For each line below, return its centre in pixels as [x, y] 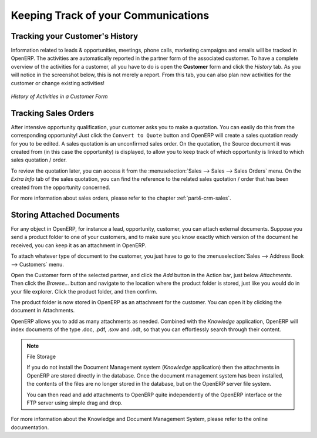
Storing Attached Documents [65, 215]
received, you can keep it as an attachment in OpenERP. [79, 245]
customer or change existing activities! [58, 83]
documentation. [30, 427]
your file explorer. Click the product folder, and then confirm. [84, 291]
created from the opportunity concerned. [61, 187]
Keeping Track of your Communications [110, 15]
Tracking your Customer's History [75, 36]
